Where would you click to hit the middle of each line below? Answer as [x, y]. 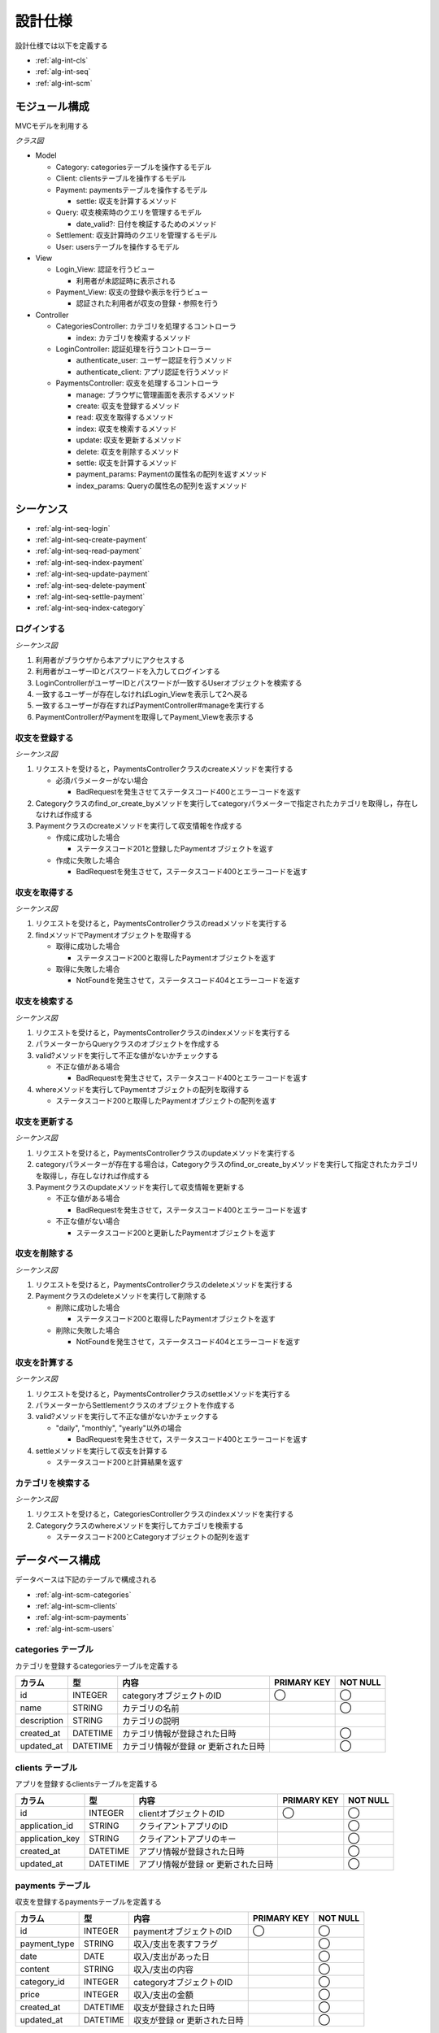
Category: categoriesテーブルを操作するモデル [134, 167]
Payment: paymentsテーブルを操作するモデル [131, 189]
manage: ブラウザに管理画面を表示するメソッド [156, 394]
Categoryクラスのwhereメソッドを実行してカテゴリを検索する [139, 1526]
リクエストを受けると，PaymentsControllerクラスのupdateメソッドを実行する [165, 1153]
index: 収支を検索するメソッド [126, 429]
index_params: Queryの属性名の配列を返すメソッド [162, 485]
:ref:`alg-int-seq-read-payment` [89, 551]
